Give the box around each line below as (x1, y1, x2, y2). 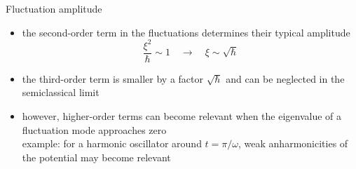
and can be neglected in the (226, 71, 345, 86)
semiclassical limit (22, 85, 100, 100)
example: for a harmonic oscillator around (22, 136, 202, 151)
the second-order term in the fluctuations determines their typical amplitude (22, 25, 350, 39)
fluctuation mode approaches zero (22, 122, 167, 137)
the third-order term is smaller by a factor (22, 71, 204, 86)
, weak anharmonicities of (238, 136, 348, 151)
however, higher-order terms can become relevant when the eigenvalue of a (22, 108, 342, 123)
